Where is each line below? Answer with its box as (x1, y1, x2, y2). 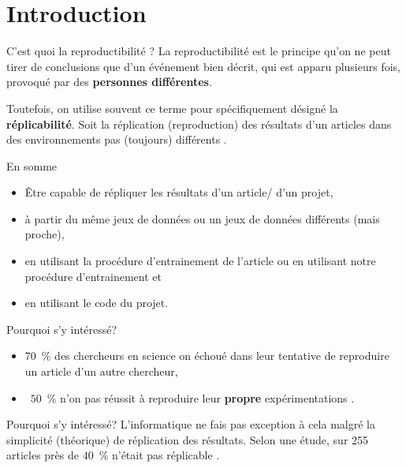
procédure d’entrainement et (24, 268, 162, 284)
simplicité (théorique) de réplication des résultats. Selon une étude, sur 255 (6, 431, 369, 447)
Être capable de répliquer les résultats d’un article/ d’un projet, (24, 184, 333, 200)
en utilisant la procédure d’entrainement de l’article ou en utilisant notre (24, 253, 376, 269)
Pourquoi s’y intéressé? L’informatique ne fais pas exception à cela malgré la (6, 416, 375, 432)
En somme (6, 157, 58, 174)
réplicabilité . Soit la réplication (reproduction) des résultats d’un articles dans (6, 115, 392, 132)
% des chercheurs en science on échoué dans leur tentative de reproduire (41, 347, 389, 364)
